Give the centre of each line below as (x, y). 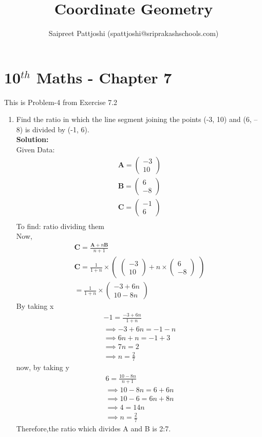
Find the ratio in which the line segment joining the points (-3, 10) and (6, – (137, 119)
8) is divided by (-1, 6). (53, 129)
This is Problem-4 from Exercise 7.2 (61, 102)
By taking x (35, 306)
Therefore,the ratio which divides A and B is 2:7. (93, 428)
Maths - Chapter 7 (104, 77)
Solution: (32, 139)
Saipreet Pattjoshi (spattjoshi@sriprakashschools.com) (134, 33)
